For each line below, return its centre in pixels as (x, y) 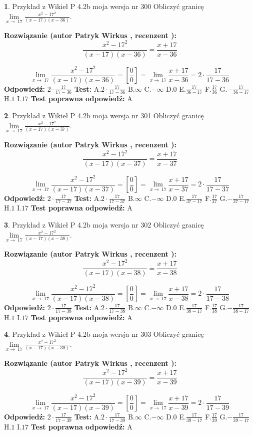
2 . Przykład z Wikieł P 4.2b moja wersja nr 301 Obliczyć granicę (104, 116)
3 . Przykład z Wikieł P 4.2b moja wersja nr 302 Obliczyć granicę (104, 225)
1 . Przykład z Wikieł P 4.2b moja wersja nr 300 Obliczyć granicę (104, 6)
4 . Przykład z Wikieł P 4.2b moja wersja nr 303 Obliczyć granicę (104, 334)
